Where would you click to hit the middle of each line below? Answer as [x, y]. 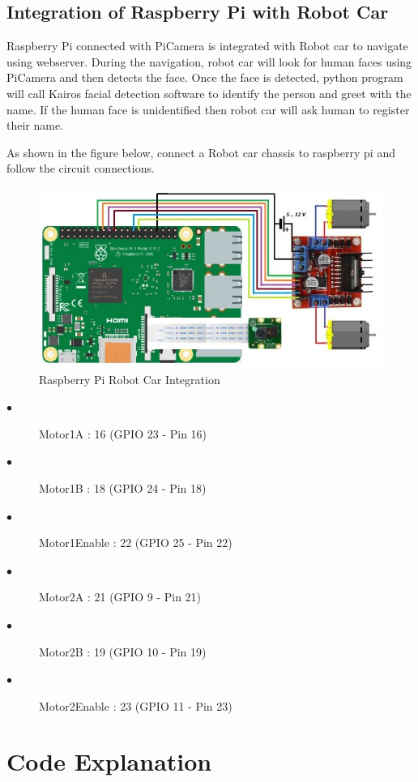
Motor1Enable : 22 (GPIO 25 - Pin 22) [136, 543]
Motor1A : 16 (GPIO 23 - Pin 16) [123, 433]
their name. [35, 125]
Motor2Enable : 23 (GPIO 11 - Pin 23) [136, 705]
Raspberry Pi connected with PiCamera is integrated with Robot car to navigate [207, 46]
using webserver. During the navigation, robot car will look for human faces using [209, 61]
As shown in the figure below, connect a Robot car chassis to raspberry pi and [201, 152]
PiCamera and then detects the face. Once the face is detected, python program [205, 77]
